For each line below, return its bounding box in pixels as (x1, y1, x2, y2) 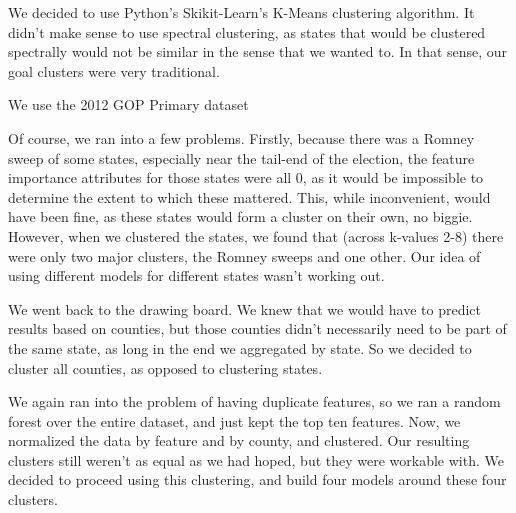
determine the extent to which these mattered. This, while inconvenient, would (8, 186, 491, 207)
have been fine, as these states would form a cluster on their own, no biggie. (8, 206, 473, 227)
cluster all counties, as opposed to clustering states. (8, 357, 323, 378)
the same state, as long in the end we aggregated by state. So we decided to (8, 337, 472, 358)
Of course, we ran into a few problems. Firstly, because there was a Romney (8, 127, 475, 148)
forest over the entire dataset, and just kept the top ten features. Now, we (8, 410, 461, 431)
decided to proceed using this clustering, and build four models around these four (8, 469, 507, 490)
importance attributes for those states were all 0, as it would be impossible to (8, 167, 484, 188)
